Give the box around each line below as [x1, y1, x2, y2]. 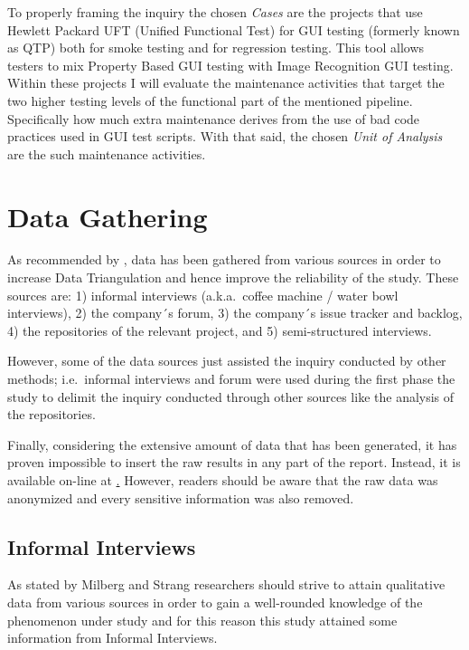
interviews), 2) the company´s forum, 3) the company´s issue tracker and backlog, [7, 303, 463, 322]
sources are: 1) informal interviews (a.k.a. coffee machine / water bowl [7, 285, 399, 304]
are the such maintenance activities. [7, 144, 206, 163]
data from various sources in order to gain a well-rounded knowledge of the [7, 592, 423, 611]
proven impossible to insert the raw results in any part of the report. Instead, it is [7, 453, 461, 472]
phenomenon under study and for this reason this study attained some [7, 610, 398, 629]
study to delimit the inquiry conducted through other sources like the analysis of [7, 387, 455, 406]
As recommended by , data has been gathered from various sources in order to [7, 250, 441, 269]
